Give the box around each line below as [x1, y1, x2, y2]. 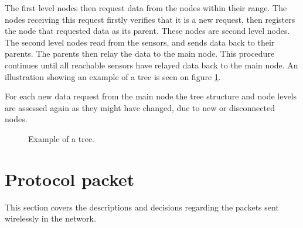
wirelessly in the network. [5, 212, 96, 224]
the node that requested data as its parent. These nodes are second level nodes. [5, 25, 290, 37]
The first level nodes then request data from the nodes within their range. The [5, 2, 287, 13]
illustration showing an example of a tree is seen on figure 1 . [5, 70, 221, 82]
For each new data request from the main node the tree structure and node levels [5, 90, 297, 102]
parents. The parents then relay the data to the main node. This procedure [5, 47, 275, 60]
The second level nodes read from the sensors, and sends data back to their [5, 36, 275, 48]
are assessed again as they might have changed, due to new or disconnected [5, 101, 275, 113]
